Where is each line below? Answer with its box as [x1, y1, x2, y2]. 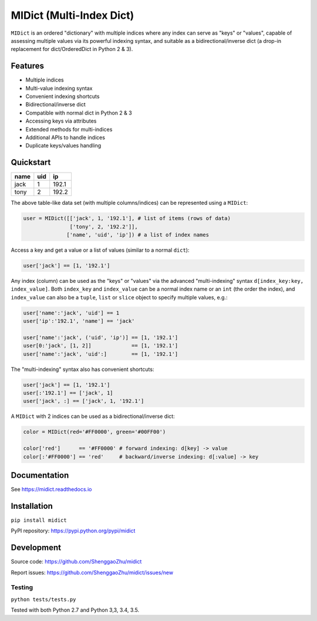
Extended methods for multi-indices [25, 126, 113, 133]
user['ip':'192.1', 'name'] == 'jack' [23, 318, 135, 325]
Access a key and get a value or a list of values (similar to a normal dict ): [11, 247, 190, 254]
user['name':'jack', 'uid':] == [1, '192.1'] [23, 350, 178, 357]
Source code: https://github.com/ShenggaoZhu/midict [11, 558, 142, 565]
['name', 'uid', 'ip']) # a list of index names [66, 232, 210, 238]
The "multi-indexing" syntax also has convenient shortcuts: [11, 366, 154, 373]
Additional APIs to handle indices [25, 134, 106, 141]
